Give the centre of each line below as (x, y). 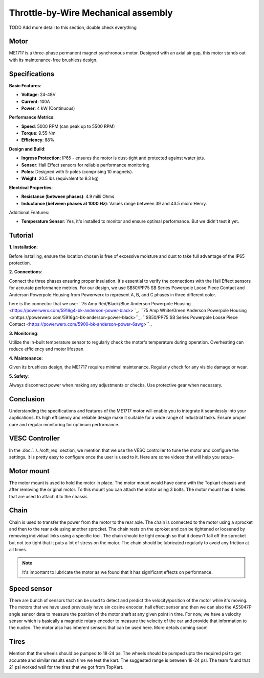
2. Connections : (26, 272)
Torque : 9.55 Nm (38, 133)
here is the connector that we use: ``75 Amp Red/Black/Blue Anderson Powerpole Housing (100, 304)
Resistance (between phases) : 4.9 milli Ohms (68, 196)
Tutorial (21, 235)
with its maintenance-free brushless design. (53, 60)
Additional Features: (29, 212)
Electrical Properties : (31, 187)
